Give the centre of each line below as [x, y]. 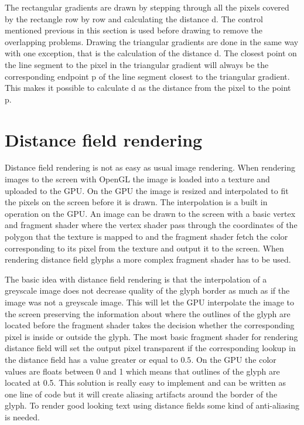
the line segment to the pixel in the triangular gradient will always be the [137, 64]
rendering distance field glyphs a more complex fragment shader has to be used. [148, 259]
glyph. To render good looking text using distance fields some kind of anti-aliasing [152, 405]
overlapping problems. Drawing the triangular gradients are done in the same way [152, 41]
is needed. [22, 416]
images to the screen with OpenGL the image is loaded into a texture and [137, 179]
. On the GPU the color [234, 359]
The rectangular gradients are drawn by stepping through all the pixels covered [147, 7]
